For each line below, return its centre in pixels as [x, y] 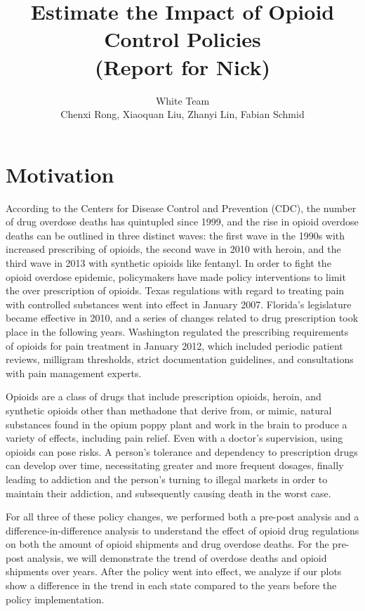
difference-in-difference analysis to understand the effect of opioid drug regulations [182, 530]
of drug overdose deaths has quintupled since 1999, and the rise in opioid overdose [182, 222]
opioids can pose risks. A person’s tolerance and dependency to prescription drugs [182, 451]
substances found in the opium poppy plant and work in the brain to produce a [177, 424]
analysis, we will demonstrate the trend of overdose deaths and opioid [177, 557]
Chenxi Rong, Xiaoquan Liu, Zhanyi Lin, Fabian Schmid [182, 114]
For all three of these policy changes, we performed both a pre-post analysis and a [182, 517]
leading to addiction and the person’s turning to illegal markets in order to [167, 479]
